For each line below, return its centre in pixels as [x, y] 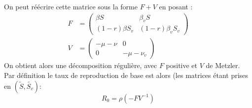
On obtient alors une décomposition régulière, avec [81, 65]
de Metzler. [223, 65]
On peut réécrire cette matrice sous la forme [71, 6]
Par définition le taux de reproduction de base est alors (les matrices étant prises [126, 75]
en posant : [176, 6]
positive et [182, 65]
